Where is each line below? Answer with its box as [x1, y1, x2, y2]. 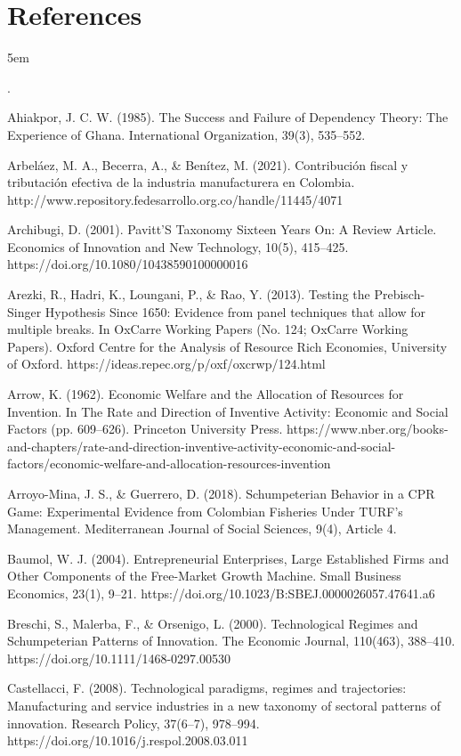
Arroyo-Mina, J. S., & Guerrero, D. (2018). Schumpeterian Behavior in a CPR [7, 484, 435, 502]
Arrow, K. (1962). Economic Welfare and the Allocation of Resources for [7, 385, 404, 403]
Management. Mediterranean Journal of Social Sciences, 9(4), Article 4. [7, 519, 397, 538]
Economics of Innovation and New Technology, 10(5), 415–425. [7, 237, 349, 256]
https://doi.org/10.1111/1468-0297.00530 [7, 648, 230, 667]
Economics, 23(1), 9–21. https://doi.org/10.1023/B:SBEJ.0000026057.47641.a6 [7, 583, 435, 602]
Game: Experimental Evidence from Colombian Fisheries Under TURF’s [7, 501, 403, 520]
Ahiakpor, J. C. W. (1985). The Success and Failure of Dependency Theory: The [7, 108, 449, 126]
